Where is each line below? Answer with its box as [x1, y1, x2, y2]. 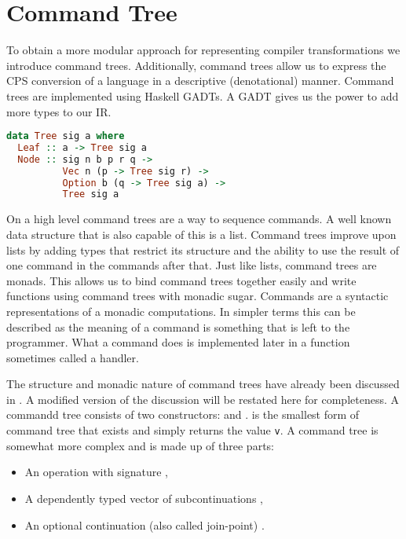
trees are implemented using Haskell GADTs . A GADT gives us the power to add [6, 87, 399, 104]
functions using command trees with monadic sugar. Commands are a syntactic [6, 288, 389, 304]
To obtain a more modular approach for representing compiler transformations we [6, 42, 401, 58]
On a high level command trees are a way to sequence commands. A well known [6, 211, 392, 227]
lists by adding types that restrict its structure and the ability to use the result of [6, 241, 400, 258]
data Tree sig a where [6, 130, 125, 142]
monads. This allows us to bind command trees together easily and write [6, 272, 357, 288]
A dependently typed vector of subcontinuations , [24, 489, 263, 506]
